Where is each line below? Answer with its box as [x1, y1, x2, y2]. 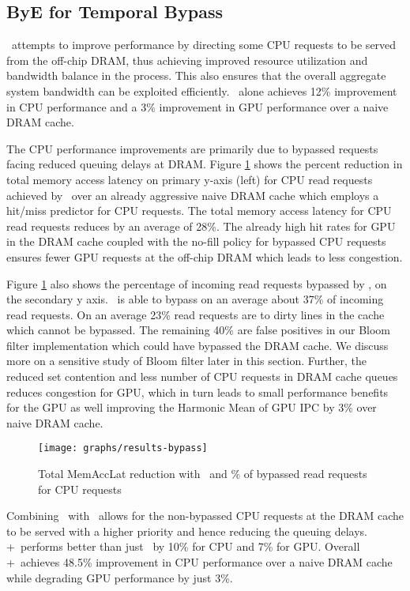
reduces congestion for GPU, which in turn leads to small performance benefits [6, 383, 389, 400]
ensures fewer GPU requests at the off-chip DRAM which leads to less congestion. [6, 248, 403, 265]
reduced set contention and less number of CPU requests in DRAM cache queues [6, 368, 398, 385]
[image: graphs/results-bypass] [38, 442, 208, 454]
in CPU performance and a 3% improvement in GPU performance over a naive [6, 98, 389, 115]
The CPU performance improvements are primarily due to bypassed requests [6, 140, 378, 156]
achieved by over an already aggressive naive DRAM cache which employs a [6, 186, 379, 203]
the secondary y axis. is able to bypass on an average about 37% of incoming [6, 291, 384, 307]
